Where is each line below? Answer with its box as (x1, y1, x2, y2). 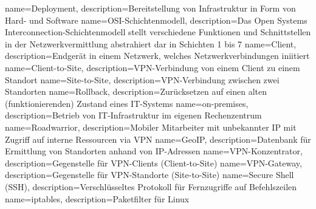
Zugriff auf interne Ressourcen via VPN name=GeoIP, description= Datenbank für (5, 132, 311, 145)
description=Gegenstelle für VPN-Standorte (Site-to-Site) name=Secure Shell (5, 168, 294, 181)
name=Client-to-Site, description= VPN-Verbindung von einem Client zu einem (5, 61, 300, 74)
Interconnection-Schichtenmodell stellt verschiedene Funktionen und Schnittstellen (5, 26, 311, 38)
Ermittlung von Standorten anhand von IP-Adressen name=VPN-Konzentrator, (5, 145, 303, 157)
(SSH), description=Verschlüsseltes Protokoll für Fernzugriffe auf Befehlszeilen (5, 180, 297, 193)
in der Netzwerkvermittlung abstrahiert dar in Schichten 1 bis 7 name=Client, (5, 37, 297, 50)
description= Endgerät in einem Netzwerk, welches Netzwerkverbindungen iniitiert (5, 49, 310, 62)
